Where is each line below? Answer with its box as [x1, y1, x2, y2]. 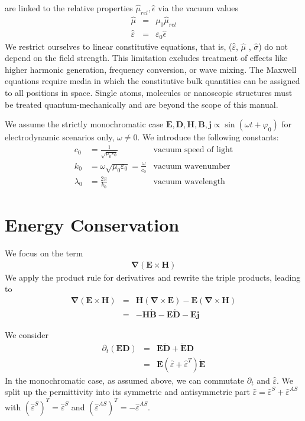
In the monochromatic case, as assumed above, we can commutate [5, 374, 245, 386]
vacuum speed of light [153, 146, 233, 155]
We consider [5, 328, 49, 340]
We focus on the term [5, 246, 83, 259]
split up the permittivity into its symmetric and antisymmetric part [5, 385, 251, 398]
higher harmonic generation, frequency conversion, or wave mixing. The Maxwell [5, 63, 297, 75]
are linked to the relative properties [5, 2, 133, 14]
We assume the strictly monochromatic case [5, 118, 164, 130]
